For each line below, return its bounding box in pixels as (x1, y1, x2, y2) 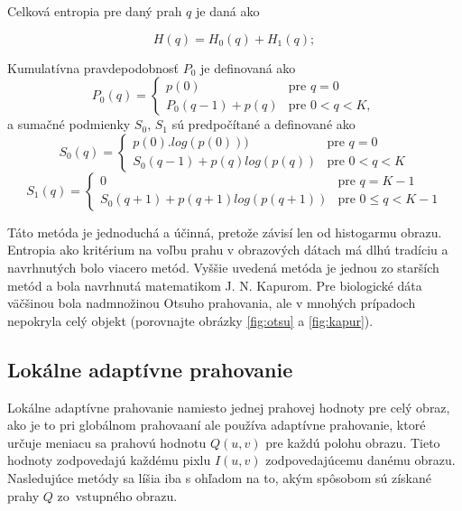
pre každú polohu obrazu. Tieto (265, 432, 440, 451)
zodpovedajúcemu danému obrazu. (265, 451, 456, 469)
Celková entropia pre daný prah (7, 2, 182, 20)
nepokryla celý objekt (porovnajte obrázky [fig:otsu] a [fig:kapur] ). (7, 311, 374, 330)
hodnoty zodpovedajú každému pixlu (7, 451, 211, 469)
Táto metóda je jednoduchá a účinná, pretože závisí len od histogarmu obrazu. (7, 222, 442, 241)
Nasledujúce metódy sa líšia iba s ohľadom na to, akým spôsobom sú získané (7, 468, 431, 487)
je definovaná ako (199, 58, 296, 77)
